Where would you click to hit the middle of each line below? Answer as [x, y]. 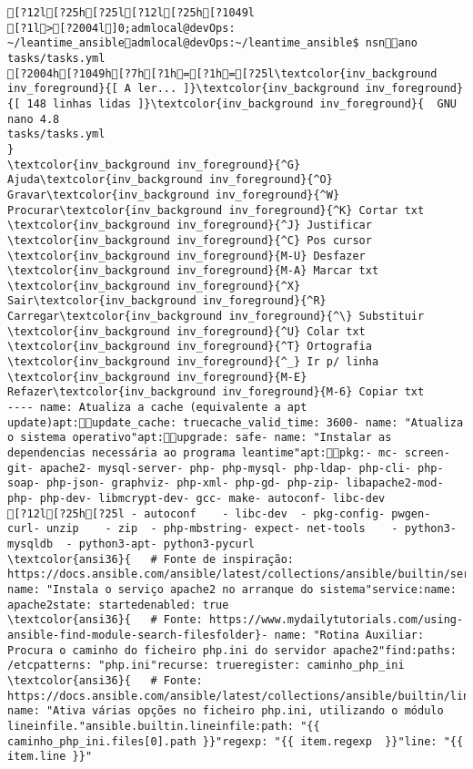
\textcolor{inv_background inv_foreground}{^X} [154, 286]
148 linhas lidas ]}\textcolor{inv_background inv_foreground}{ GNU [242, 103]
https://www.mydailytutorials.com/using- [336, 620]
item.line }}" [50, 757]
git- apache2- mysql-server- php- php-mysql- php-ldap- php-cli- [209, 468]
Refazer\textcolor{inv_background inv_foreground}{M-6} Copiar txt [216, 392]
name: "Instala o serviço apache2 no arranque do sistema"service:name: [232, 589]
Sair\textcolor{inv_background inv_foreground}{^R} [167, 301]
